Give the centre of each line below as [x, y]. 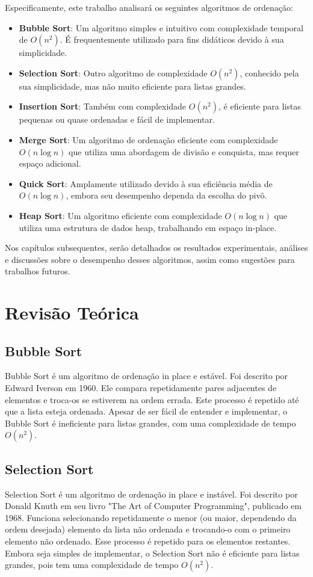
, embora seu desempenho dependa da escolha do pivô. [166, 195]
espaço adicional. [50, 163]
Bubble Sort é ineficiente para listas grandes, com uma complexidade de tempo [150, 423]
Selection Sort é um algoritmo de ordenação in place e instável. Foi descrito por [151, 494]
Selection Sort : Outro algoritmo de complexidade [113, 73]
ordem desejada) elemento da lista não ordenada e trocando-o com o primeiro [148, 529]
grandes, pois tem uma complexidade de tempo [92, 565]
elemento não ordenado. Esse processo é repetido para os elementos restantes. [148, 541]
